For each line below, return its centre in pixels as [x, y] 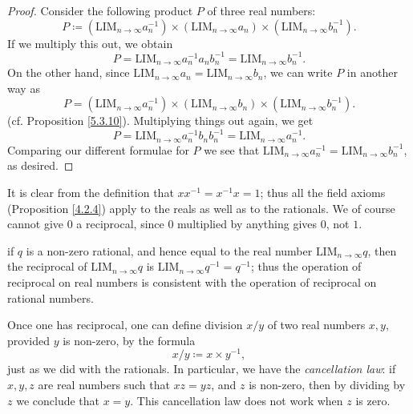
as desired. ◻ [40, 165]
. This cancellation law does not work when [237, 400]
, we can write [298, 72]
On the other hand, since [69, 72]
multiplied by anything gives [247, 224]
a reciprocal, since [120, 224]
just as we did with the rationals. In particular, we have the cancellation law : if [202, 369]
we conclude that [58, 400]
